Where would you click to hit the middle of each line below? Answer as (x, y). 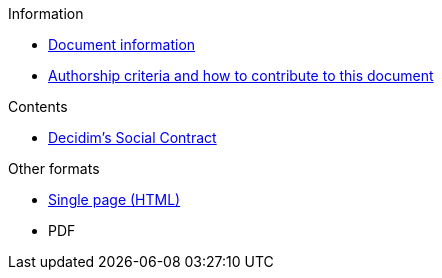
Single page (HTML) (114, 199)
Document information (122, 44)
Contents (38, 106)
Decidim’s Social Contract (132, 137)
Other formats (54, 168)
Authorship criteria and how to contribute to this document (241, 75)
